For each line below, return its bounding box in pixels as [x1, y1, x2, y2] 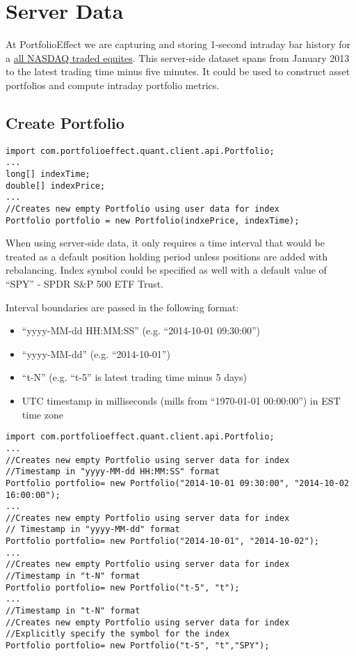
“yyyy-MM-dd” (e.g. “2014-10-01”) [22, 346, 170, 361]
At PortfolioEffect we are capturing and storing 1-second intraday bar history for [6, 37, 351, 52]
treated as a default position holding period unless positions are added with [6, 249, 328, 263]
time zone [22, 407, 63, 421]
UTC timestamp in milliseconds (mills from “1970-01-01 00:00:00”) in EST [22, 393, 341, 408]
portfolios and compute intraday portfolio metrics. [6, 77, 220, 92]
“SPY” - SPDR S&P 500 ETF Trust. [6, 276, 164, 291]
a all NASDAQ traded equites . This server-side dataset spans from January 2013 [6, 50, 350, 65]
